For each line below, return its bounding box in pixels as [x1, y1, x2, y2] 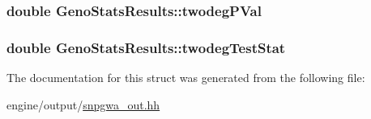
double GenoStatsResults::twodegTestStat [6, 37, 286, 57]
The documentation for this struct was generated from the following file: [6, 69, 365, 86]
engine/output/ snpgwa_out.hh [6, 96, 160, 113]
